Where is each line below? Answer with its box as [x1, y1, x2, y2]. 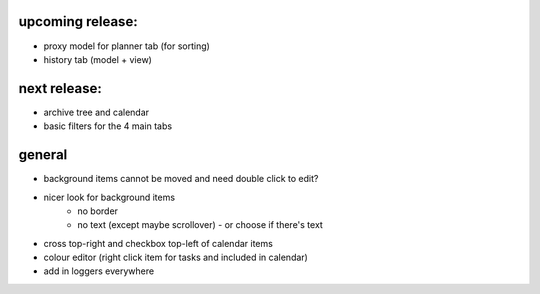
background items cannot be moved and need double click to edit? [43, 173, 319, 185]
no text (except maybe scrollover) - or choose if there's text [77, 219, 324, 231]
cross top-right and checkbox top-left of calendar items [43, 237, 274, 249]
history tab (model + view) [43, 53, 152, 65]
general [18, 146, 68, 164]
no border [77, 205, 119, 217]
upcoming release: [18, 13, 139, 30]
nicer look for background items [43, 191, 175, 203]
